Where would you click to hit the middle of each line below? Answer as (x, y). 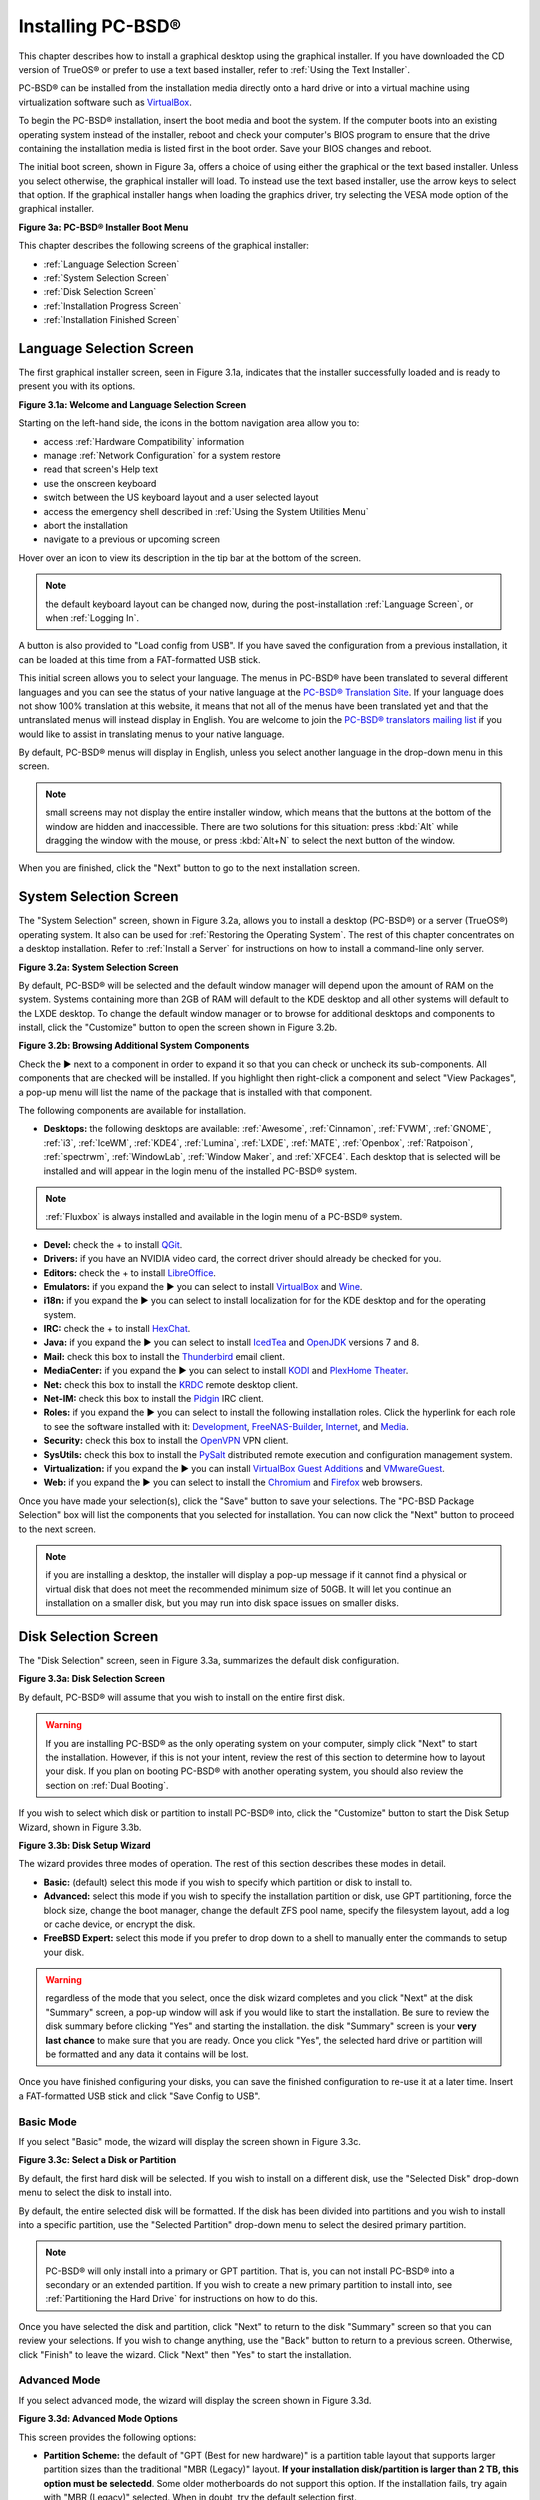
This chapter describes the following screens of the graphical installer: (164, 246)
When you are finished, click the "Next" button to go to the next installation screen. (189, 868)
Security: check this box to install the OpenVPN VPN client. (166, 1441)
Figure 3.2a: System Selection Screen (98, 967)
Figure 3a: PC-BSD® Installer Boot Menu (103, 227)
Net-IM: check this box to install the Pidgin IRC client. (153, 1399)
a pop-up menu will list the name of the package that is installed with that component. (195, 1092)
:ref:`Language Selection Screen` (111, 264)
